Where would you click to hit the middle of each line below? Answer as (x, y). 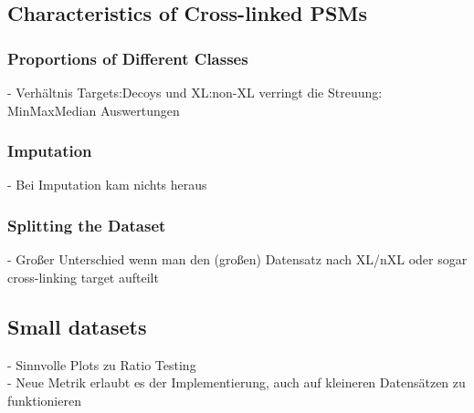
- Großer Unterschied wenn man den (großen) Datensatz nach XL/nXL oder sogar (237, 259)
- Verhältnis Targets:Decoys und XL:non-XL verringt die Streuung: (195, 92)
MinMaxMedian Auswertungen (94, 110)
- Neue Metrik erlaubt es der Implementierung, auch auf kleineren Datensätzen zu (237, 382)
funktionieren (44, 400)
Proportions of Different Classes (128, 58)
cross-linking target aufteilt (83, 277)
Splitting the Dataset (87, 225)
